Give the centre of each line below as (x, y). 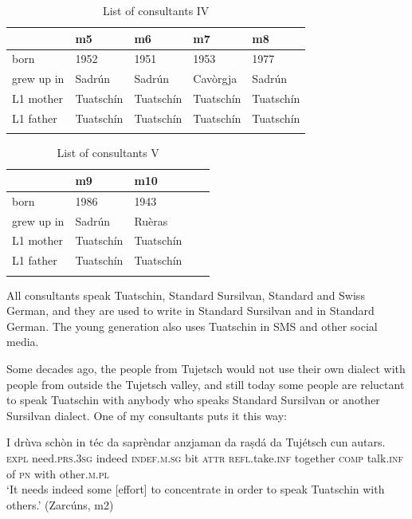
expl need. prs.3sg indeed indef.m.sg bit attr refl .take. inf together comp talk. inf (205, 457)
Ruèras (151, 220)
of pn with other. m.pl (58, 473)
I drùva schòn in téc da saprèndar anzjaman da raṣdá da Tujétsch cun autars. (196, 442)
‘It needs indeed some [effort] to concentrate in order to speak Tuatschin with (196, 489)
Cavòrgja (215, 79)
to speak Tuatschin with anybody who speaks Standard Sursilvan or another (193, 400)
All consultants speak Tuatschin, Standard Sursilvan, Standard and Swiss (186, 295)
